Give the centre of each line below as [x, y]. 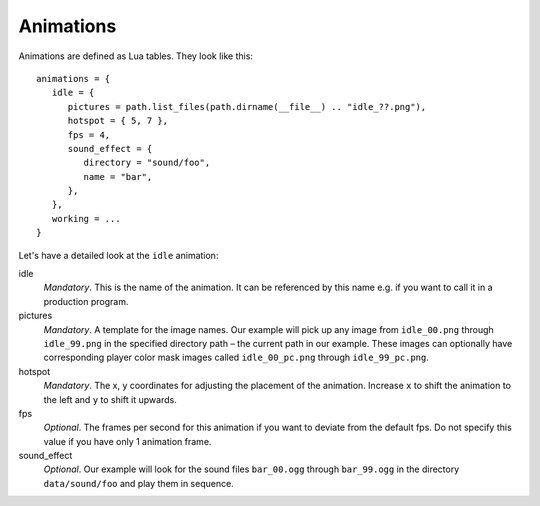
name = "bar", [118, 176]
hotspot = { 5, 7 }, [118, 121]
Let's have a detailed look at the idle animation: [118, 255]
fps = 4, [89, 134]
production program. [86, 301]
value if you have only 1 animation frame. [127, 441]
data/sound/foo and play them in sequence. [138, 483]
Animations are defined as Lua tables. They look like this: [136, 56]
